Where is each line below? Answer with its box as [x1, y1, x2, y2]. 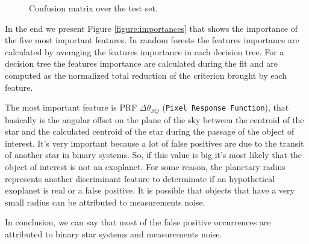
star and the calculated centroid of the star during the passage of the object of [5, 125, 295, 138]
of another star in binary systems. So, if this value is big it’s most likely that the [5, 148, 302, 161]
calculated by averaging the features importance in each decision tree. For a [5, 45, 284, 58]
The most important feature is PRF [5, 101, 137, 114]
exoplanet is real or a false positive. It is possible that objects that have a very [5, 184, 295, 197]
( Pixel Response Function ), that [162, 101, 289, 114]
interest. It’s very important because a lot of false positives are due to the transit [5, 136, 304, 149]
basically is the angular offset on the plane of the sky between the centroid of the [5, 113, 304, 126]
